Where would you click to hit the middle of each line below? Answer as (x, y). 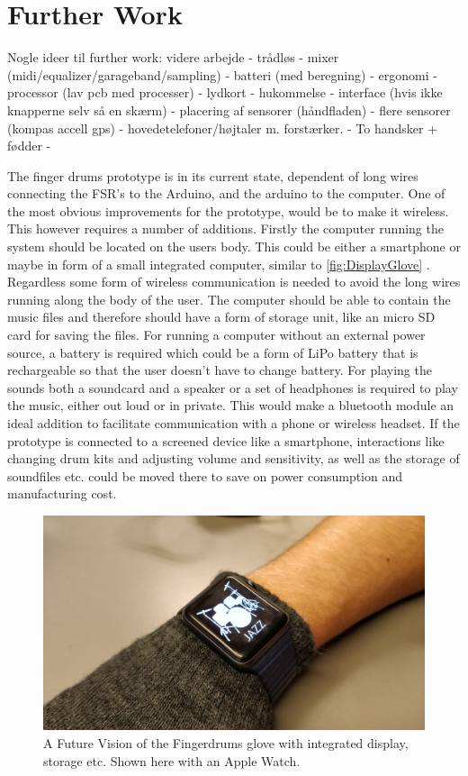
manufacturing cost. (62, 493)
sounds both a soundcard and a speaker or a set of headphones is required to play (233, 387)
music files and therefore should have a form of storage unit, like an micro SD (221, 317)
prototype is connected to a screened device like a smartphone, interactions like (226, 440)
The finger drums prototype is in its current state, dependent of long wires (213, 175)
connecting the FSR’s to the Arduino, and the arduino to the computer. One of (226, 193)
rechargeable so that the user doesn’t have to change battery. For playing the (220, 370)
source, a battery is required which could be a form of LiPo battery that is (213, 352)
